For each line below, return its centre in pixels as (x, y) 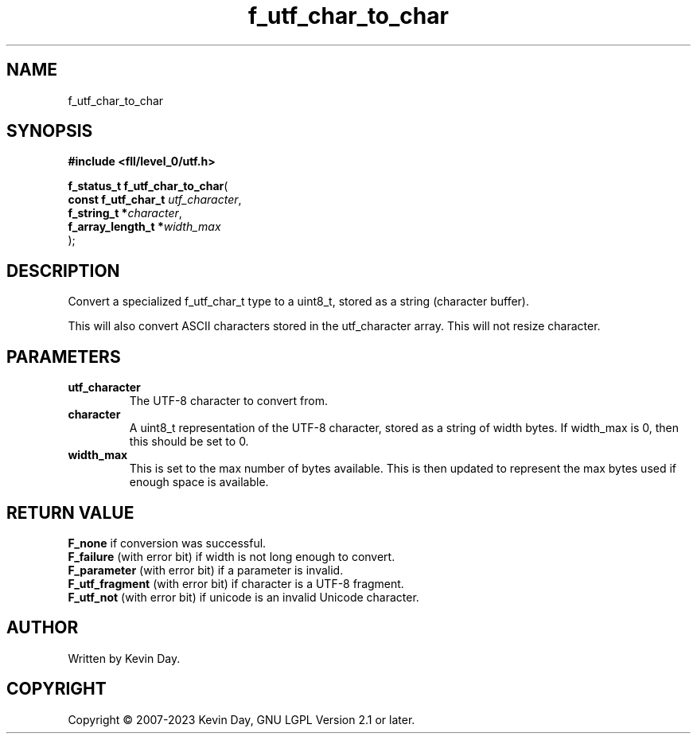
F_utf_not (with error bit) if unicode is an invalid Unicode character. (243, 597)
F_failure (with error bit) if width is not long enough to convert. (232, 556)
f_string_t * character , (125, 213)
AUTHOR (43, 628)
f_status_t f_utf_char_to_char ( (148, 186)
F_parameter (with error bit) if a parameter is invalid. (206, 570)
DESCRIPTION (63, 271)
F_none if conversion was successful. (167, 543)
